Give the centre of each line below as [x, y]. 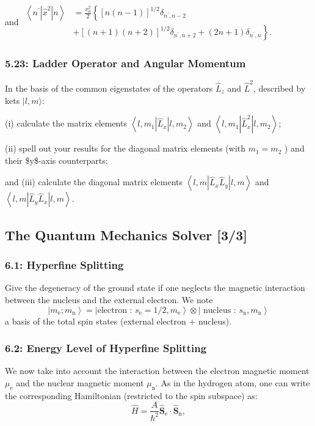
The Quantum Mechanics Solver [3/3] [126, 234]
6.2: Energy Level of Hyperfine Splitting [106, 348]
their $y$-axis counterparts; [56, 160]
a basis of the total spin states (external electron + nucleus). [118, 321]
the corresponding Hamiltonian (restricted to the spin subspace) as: [131, 395]
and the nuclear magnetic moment [80, 382]
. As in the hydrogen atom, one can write [233, 382]
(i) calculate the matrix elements [66, 123]
